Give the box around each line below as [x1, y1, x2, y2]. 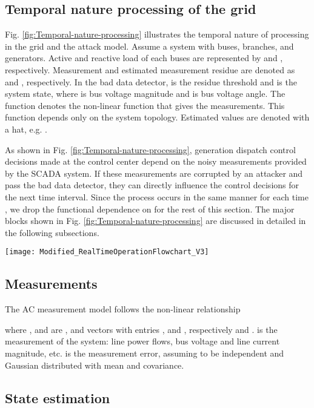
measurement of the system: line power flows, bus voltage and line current [5, 335, 280, 347]
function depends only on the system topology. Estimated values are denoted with [5, 111, 310, 123]
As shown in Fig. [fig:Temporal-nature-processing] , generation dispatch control [5, 143, 296, 156]
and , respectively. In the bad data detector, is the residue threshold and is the [5, 75, 297, 88]
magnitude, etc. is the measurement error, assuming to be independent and [5, 346, 284, 359]
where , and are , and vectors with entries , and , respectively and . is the [5, 323, 278, 335]
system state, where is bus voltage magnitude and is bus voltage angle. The [5, 87, 286, 100]
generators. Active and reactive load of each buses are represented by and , [5, 51, 283, 64]
